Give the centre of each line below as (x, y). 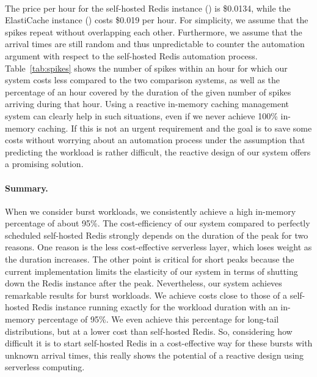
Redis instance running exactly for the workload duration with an (155, 307)
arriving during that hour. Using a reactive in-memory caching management (147, 104)
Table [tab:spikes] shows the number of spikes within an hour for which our (146, 68)
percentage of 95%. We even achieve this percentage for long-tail (158, 319)
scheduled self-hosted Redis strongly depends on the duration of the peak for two (157, 235)
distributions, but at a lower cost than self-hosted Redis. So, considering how (149, 331)
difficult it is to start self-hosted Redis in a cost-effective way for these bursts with (159, 343)
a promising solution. (44, 164)
